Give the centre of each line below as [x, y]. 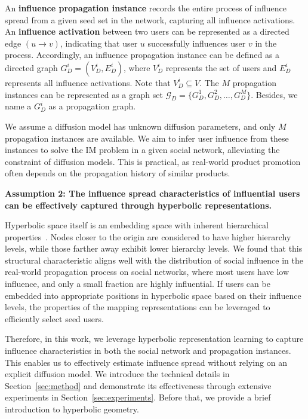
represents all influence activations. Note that [88, 82]
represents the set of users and [221, 67]
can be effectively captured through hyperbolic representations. [138, 205]
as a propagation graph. [92, 106]
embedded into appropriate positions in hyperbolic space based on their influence [153, 295]
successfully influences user [197, 43]
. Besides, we [274, 94]
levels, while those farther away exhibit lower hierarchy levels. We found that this [154, 248]
